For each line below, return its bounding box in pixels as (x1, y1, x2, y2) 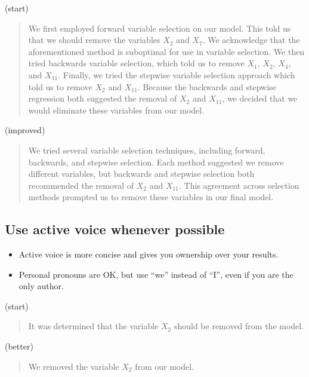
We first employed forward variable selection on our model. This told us (28, 22, 291, 34)
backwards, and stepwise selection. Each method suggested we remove (28, 155, 284, 168)
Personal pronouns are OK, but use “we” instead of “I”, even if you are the (18, 268, 293, 280)
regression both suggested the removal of (28, 92, 177, 105)
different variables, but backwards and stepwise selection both (28, 167, 255, 180)
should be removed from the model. (174, 320, 304, 332)
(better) (5, 340, 33, 353)
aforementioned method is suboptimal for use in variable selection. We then (28, 45, 305, 57)
